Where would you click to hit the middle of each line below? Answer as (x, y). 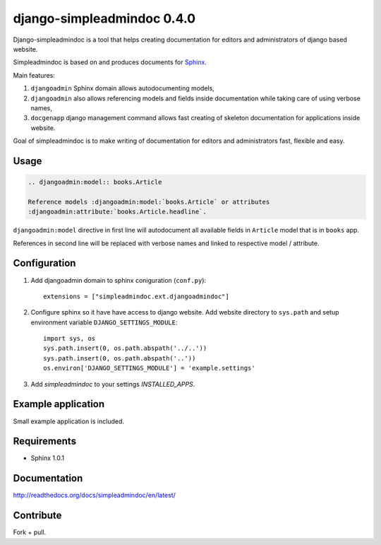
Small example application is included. (69, 421)
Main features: (34, 75)
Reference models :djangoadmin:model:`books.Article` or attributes (149, 202)
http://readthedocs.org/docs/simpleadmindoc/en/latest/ (95, 496)
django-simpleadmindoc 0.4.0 (104, 18)
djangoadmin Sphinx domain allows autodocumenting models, (122, 88)
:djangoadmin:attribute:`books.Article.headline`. (117, 212)
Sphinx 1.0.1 (48, 458)
